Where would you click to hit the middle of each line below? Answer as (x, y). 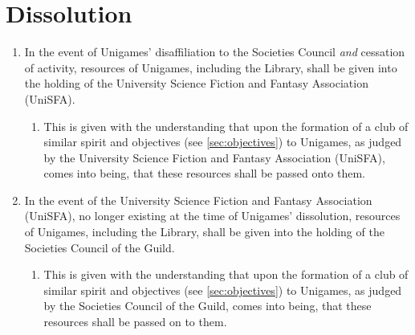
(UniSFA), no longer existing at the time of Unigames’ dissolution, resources (212, 216)
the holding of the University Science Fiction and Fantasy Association (196, 83)
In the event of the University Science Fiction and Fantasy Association (198, 200)
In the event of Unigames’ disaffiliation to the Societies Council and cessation (215, 52)
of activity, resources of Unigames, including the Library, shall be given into (211, 67)
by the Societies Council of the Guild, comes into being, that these (207, 306)
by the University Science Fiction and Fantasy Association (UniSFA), (214, 157)
